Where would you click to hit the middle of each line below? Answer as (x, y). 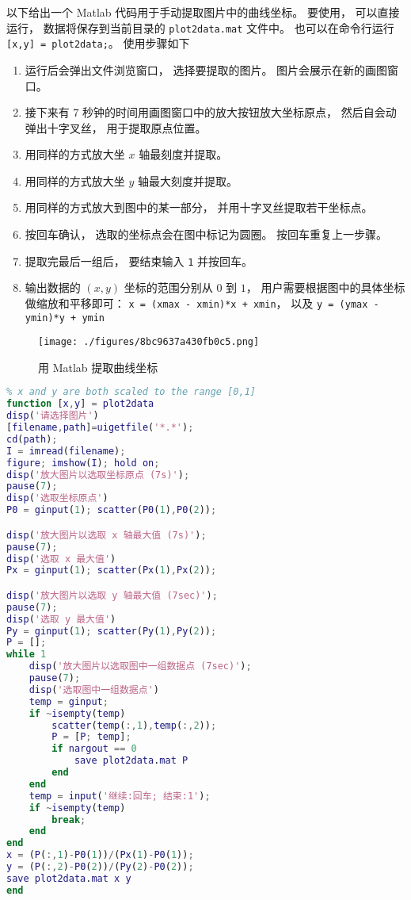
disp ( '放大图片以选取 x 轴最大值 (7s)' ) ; (107, 535)
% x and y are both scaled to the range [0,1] (131, 392)
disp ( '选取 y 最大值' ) (61, 619)
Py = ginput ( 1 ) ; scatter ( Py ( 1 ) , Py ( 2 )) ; (112, 631)
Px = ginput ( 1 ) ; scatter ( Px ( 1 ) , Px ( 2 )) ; (112, 571)
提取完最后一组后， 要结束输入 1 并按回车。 (139, 260)
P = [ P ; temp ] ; (91, 737)
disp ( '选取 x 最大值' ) (61, 559)
